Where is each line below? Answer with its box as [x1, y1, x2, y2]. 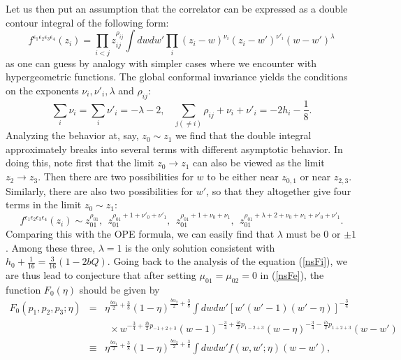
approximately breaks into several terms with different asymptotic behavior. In [6, 141, 343, 156]
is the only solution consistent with [125, 240, 275, 254]
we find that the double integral [175, 128, 312, 143]
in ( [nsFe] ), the [260, 267, 324, 282]
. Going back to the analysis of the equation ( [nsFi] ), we [107, 254, 347, 268]
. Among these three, [6, 240, 96, 254]
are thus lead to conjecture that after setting [6, 267, 196, 282]
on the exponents [6, 82, 79, 97]
